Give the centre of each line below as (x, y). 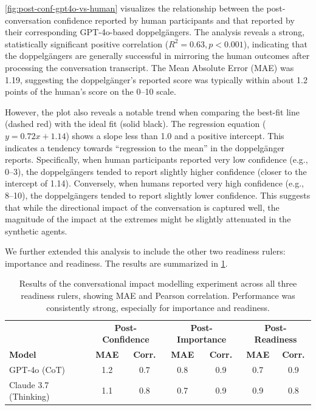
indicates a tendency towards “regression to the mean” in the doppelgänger (145, 147)
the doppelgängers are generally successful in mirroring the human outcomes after (157, 56)
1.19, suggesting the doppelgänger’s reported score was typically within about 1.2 (156, 79)
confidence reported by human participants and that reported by (174, 20)
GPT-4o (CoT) (37, 369)
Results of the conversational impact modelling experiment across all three (158, 283)
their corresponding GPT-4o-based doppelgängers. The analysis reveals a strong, (155, 32)
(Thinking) (29, 396)
